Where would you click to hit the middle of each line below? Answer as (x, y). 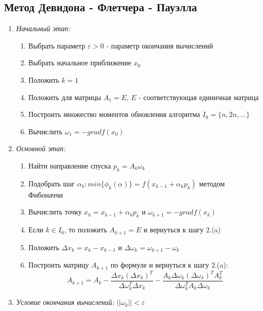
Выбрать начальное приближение (80, 63)
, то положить (86, 230)
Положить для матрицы (65, 97)
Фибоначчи (45, 194)
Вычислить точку (55, 212)
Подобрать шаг (52, 183)
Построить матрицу (59, 265)
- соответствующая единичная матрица (199, 97)
